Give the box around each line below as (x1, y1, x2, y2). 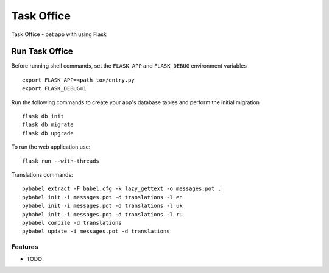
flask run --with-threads (22, 157, 100, 165)
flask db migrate (22, 121, 74, 128)
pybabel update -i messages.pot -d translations (22, 228, 170, 235)
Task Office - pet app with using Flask (11, 30, 107, 38)
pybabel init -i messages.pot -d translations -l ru (22, 211, 183, 218)
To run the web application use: (11, 143, 91, 151)
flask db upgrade (22, 130, 74, 136)
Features (11, 243, 38, 251)
